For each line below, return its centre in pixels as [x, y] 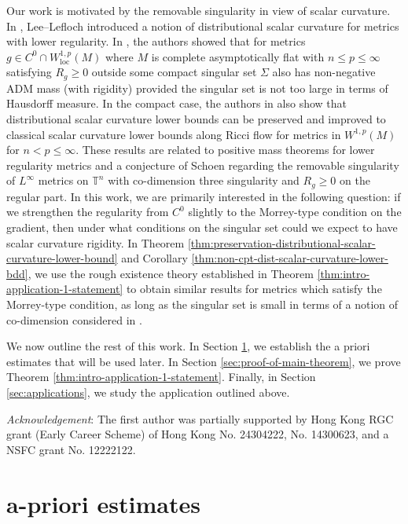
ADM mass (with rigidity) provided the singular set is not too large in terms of [197, 88]
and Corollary [154, 258]
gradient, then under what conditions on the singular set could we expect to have [202, 227]
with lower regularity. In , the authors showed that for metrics [156, 41]
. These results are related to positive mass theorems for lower [225, 150]
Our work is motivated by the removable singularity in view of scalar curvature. [198, 10]
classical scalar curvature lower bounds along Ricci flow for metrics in [174, 134]
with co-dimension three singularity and [204, 180]
